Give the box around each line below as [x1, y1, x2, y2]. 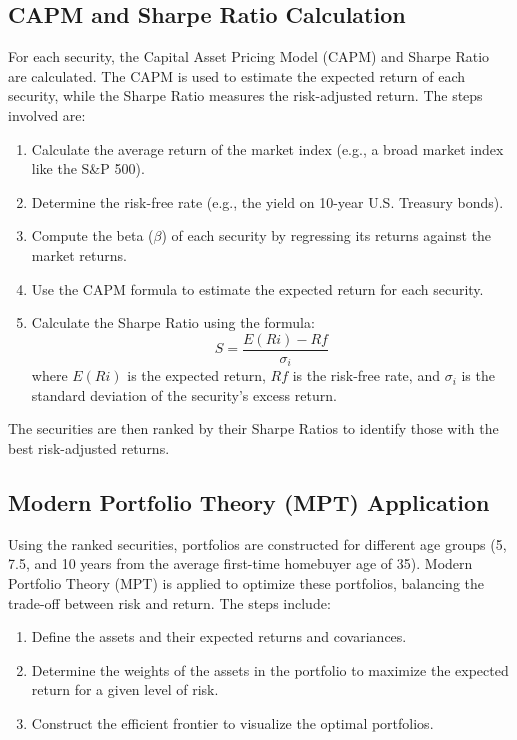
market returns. [31, 244, 127, 265]
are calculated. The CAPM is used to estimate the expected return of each [8, 65, 466, 86]
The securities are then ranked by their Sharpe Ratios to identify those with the [8, 418, 499, 439]
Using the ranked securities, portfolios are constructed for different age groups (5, [8, 533, 507, 554]
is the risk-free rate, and [292, 365, 440, 386]
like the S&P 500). [31, 158, 145, 179]
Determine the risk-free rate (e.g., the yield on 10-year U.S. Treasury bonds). [31, 191, 504, 212]
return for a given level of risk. [31, 679, 219, 700]
